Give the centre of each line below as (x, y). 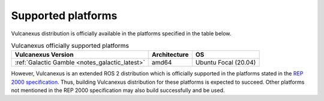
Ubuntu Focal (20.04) (226, 63)
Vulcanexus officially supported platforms (70, 46)
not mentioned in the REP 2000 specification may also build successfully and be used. (118, 90)
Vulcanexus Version (44, 55)
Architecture (170, 55)
